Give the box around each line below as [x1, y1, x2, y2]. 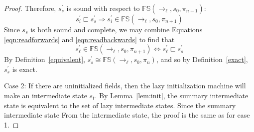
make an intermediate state [4, 90, 87, 100]
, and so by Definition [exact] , [156, 54, 248, 65]
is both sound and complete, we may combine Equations [30, 24, 203, 34]
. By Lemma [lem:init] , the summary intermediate [95, 90, 249, 100]
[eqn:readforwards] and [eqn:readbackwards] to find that [4, 34, 175, 44]
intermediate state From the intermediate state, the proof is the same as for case [4, 110, 250, 120]
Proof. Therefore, [4, 3, 56, 13]
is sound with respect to [66, 3, 140, 13]
